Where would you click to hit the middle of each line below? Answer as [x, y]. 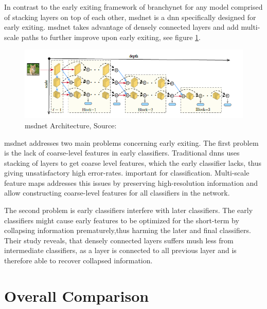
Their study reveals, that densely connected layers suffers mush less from [119, 240]
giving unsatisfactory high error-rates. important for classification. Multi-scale [127, 173]
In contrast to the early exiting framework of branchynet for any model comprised [133, 7]
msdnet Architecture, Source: [71, 125]
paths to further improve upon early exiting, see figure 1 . [111, 37]
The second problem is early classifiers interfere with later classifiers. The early [129, 210]
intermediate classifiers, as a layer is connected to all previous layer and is [120, 250]
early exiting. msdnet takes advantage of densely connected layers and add [121, 27]
